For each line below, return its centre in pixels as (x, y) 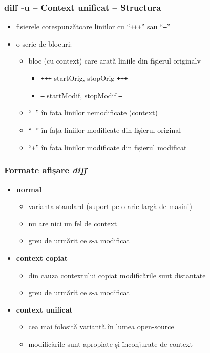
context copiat (42, 257)
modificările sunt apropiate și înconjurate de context (110, 344)
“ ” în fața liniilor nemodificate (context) (93, 112)
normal (29, 189)
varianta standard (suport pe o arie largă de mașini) (110, 206)
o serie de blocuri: (44, 43)
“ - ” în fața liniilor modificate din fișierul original (105, 130)
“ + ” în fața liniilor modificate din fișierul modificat (108, 147)
